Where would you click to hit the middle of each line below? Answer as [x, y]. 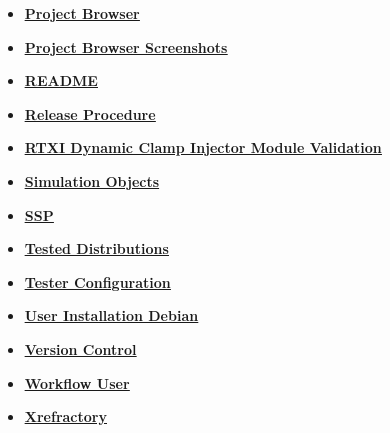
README [61, 80]
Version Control [80, 348]
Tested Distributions [96, 248]
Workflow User [77, 382]
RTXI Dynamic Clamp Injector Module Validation [203, 147]
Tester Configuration [97, 281]
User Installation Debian [111, 315]
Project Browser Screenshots [126, 46]
